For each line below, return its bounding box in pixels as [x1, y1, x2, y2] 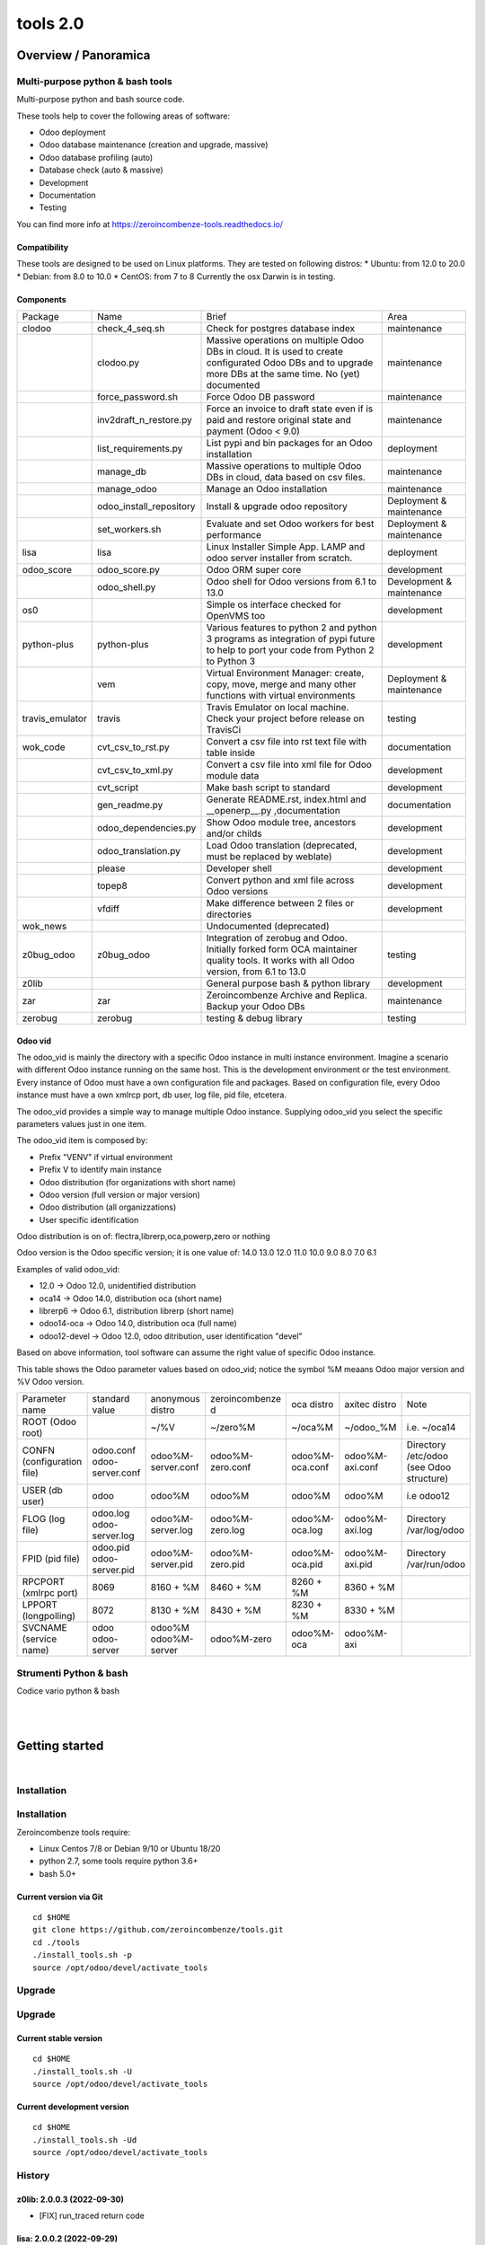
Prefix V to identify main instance [39, 1164, 162, 1175]
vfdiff [97, 902, 120, 915]
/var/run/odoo [406, 1558, 466, 1571]
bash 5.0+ [39, 1868, 76, 1879]
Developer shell [206, 862, 273, 875]
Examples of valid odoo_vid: [16, 1263, 120, 1274]
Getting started [16, 1738, 104, 1753]
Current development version [16, 2101, 129, 2112]
